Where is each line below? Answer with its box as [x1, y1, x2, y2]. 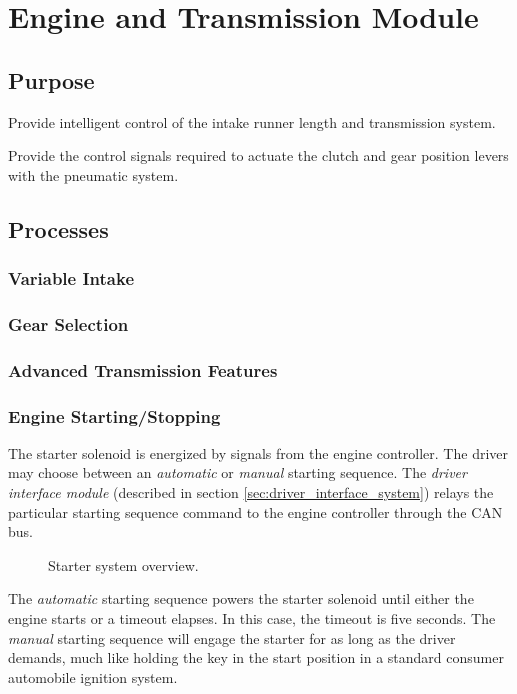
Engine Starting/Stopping [8, 403, 221, 428]
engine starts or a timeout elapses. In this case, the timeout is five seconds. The [8, 608, 496, 629]
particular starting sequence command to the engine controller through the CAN [8, 501, 503, 522]
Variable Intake [8, 266, 135, 291]
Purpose [8, 64, 95, 95]
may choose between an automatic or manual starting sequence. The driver [8, 462, 467, 483]
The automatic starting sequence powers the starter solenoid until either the [8, 588, 474, 609]
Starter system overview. [48, 554, 199, 575]
